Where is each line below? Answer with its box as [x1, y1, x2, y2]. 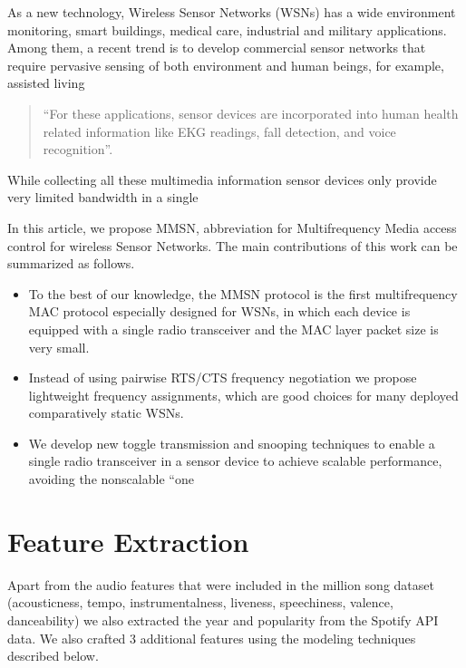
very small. [28, 337, 90, 356]
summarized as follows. [7, 254, 135, 273]
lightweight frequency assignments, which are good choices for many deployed [28, 385, 459, 404]
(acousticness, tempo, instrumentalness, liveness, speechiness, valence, [7, 593, 393, 612]
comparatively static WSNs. [28, 403, 184, 422]
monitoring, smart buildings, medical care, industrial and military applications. [7, 20, 447, 39]
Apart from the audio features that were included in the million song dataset [7, 575, 434, 594]
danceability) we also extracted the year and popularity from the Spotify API [7, 610, 439, 629]
